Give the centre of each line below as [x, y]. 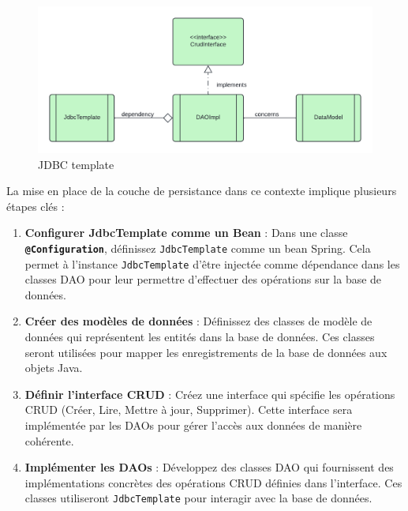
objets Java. [54, 368]
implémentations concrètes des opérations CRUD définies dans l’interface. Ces [213, 482]
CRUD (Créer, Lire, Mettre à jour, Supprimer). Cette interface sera [189, 410]
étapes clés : [36, 206]
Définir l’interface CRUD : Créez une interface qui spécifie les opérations [210, 394]
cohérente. [49, 440]
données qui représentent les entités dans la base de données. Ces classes [200, 336]
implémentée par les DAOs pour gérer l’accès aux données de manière [193, 425]
